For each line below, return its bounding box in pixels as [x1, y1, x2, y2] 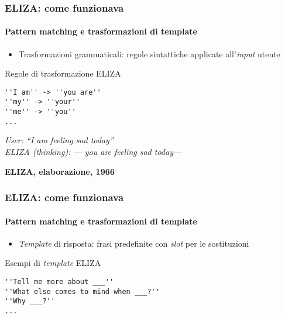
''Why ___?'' [5, 297, 55, 306]
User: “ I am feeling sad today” [5, 134, 114, 146]
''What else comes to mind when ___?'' [5, 287, 160, 296]
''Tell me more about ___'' [5, 278, 114, 286]
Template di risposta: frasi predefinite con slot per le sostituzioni [18, 237, 249, 249]
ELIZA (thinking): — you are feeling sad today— [5, 146, 182, 158]
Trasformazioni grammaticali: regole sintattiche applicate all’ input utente [18, 47, 280, 60]
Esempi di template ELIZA [5, 257, 101, 269]
